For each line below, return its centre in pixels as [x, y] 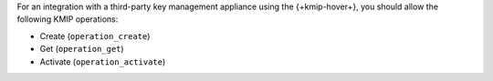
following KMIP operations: [68, 19]
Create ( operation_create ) [95, 35]
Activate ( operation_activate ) [103, 61]
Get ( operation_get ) [82, 49]
